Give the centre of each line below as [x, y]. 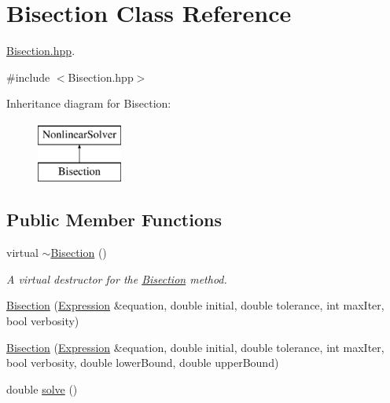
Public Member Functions [114, 220]
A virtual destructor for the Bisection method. [117, 278]
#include [28, 77]
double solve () [42, 388]
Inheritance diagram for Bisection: [89, 103]
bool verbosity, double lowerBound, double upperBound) [143, 363]
